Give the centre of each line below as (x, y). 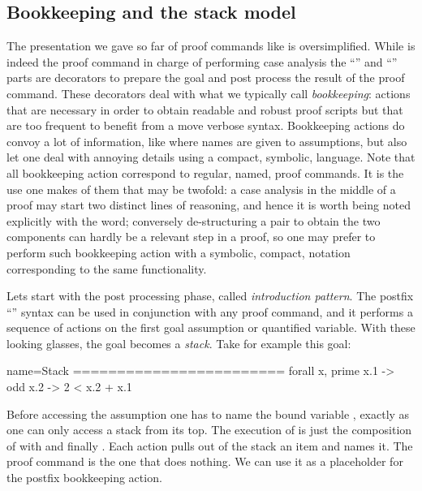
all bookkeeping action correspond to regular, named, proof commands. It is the (205, 172)
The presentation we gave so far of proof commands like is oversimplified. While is (211, 46)
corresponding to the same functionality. (107, 268)
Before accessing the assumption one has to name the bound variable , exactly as (208, 413)
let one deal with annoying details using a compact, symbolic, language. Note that (211, 157)
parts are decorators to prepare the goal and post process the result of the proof (206, 78)
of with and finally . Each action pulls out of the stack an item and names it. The (210, 445)
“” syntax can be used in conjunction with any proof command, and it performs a (210, 311)
